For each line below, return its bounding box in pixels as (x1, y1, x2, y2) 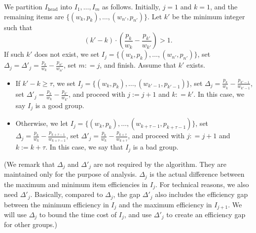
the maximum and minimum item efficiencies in (4, 179, 148, 189)
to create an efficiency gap (166, 209, 246, 219)
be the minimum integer (172, 11, 245, 21)
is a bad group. (133, 142, 179, 152)
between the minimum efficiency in (4, 199, 109, 209)
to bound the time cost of (39, 209, 117, 219)
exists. (186, 60, 205, 70)
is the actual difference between (149, 169, 245, 179)
